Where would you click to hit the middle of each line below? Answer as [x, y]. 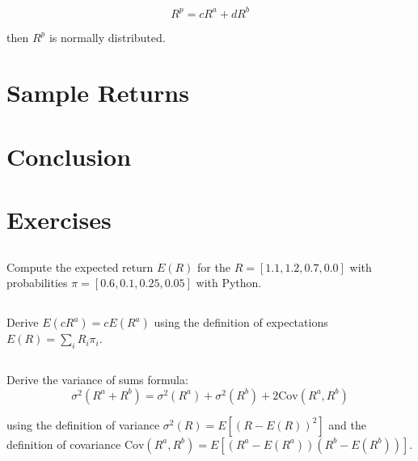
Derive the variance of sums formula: [97, 380]
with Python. [229, 283]
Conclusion [69, 156]
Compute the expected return [80, 266]
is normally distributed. [107, 37]
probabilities [37, 283]
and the [347, 424]
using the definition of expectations [241, 322]
